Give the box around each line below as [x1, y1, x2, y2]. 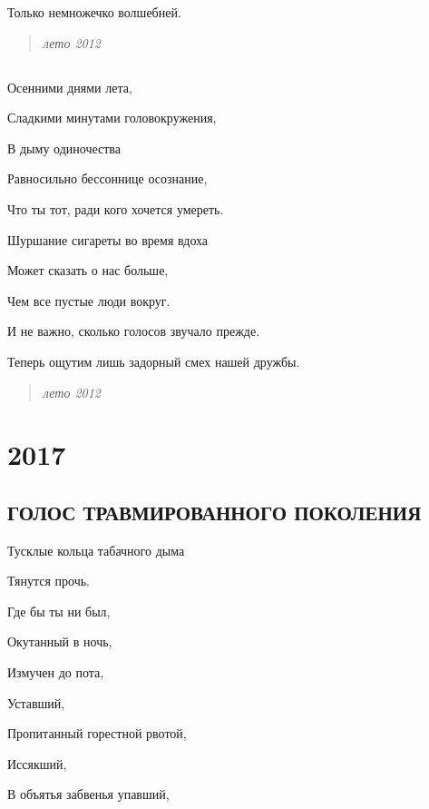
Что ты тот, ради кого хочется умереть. [7, 199, 224, 218]
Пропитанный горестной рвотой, [7, 724, 187, 743]
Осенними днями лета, [7, 77, 132, 96]
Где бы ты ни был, [7, 601, 111, 620]
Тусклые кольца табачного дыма [7, 540, 185, 559]
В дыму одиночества [7, 138, 121, 157]
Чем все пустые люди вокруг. [7, 291, 171, 310]
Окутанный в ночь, [7, 632, 112, 651]
